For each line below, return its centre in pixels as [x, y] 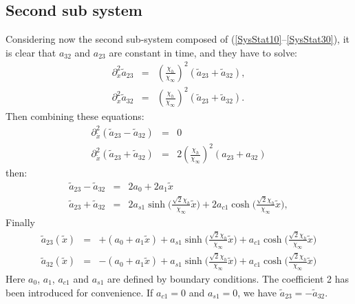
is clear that [31, 52]
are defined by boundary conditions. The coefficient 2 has [228, 279]
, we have [257, 292]
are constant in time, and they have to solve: [203, 52]
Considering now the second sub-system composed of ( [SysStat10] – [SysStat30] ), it [178, 39]
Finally [20, 222]
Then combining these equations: [75, 116]
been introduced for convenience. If [79, 292]
